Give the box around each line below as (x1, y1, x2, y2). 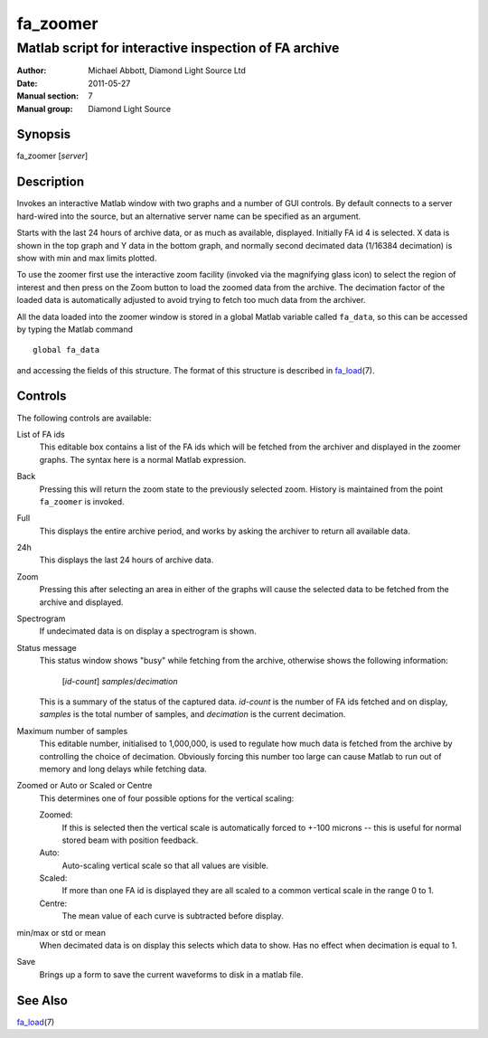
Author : (16, 65, 47, 76)
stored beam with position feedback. (61, 835, 199, 845)
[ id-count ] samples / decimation (61, 675, 178, 686)
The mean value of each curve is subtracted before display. (61, 911, 284, 921)
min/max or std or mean (16, 927, 106, 938)
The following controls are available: (16, 412, 152, 423)
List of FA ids (16, 429, 65, 439)
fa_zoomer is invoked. (39, 495, 126, 506)
